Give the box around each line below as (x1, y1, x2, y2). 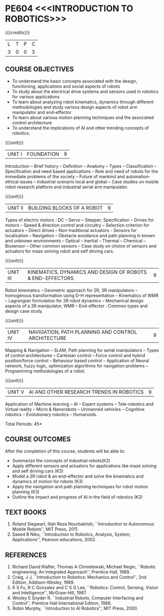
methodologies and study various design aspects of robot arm (12, 104, 138, 110)
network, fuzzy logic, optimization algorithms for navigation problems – (5, 363, 148, 368)
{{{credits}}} (5, 29, 30, 35)
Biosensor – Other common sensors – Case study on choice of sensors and (5, 243, 157, 249)
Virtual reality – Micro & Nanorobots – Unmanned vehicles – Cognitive (5, 406, 145, 412)
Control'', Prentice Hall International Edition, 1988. (12, 600, 112, 606)
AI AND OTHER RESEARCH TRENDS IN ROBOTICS (28, 388, 144, 395)
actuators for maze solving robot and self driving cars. (5, 248, 115, 254)
